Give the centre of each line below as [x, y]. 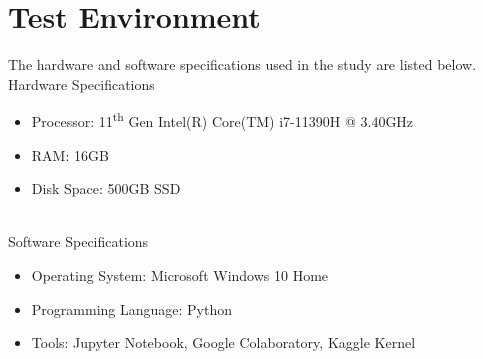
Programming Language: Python [131, 308]
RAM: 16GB [70, 154]
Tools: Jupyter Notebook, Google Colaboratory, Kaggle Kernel [223, 342]
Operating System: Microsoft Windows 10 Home [180, 274]
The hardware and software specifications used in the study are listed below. [242, 64]
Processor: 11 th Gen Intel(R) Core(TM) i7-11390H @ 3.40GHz [222, 119]
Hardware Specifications [81, 83]
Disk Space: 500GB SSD [106, 188]
